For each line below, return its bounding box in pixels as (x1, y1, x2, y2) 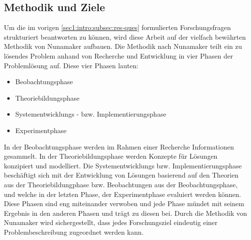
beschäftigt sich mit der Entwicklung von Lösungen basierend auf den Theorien (4, 170, 238, 180)
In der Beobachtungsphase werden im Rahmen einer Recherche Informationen (4, 141, 234, 151)
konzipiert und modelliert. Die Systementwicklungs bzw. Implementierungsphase (4, 160, 242, 170)
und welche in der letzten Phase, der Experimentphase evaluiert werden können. (4, 189, 241, 199)
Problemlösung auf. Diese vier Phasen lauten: (4, 60, 139, 70)
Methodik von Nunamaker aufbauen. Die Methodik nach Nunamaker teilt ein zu (4, 41, 242, 51)
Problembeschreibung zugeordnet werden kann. (4, 226, 144, 237)
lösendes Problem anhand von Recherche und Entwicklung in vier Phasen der (4, 50, 233, 60)
